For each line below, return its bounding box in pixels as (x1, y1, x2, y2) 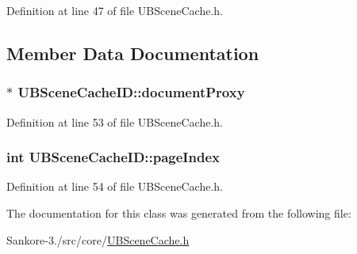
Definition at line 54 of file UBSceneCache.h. (6, 178, 223, 195)
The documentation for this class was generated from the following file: (6, 205, 351, 221)
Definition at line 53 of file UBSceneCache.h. (6, 113, 223, 130)
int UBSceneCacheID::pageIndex (6, 147, 220, 167)
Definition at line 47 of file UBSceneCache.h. (6, 2, 223, 18)
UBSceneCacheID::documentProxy (17, 82, 245, 102)
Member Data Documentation (6, 40, 259, 65)
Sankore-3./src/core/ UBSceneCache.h (6, 231, 190, 248)
